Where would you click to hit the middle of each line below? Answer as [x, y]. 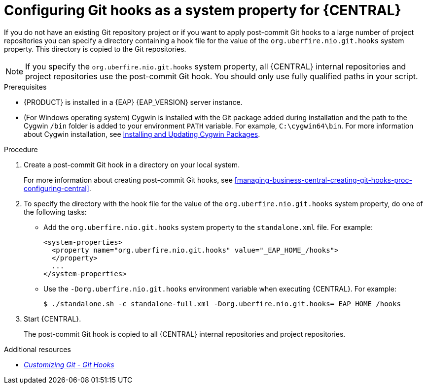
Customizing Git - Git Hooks [69, 364]
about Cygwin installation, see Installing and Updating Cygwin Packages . [142, 134]
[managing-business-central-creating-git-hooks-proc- [323, 180]
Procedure [21, 149]
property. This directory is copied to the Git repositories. [95, 49]
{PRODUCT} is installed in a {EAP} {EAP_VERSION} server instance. [133, 102]
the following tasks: [55, 212]
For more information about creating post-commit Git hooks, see [128, 180]
